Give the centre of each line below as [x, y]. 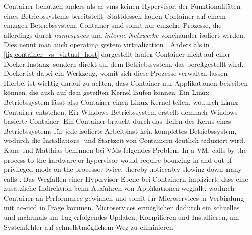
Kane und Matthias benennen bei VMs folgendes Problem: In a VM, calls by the [125, 150]
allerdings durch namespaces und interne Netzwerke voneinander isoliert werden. [125, 35]
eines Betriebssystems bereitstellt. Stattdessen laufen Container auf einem [115, 15]
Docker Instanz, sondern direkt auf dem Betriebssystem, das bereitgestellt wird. [124, 63]
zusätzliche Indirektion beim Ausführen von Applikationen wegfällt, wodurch [119, 188]
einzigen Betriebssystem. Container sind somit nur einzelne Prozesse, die [113, 25]
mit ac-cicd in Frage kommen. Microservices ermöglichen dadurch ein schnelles [122, 207]
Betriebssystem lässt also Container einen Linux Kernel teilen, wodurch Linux [121, 102]
